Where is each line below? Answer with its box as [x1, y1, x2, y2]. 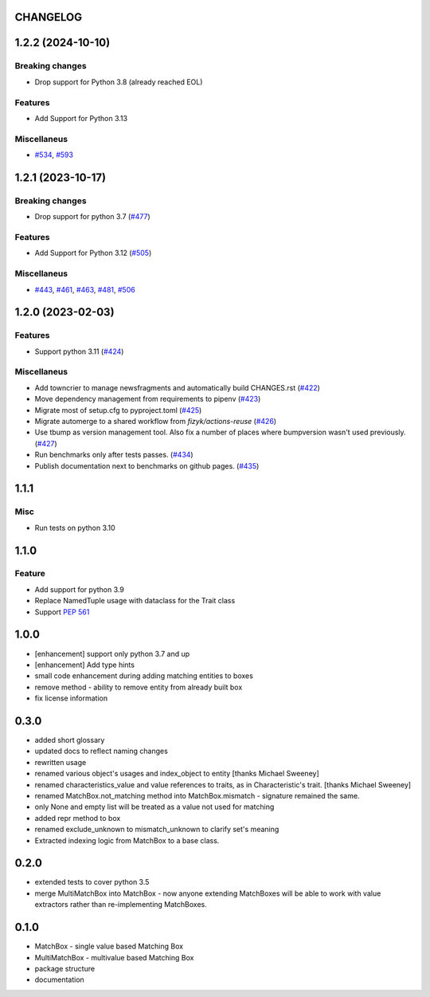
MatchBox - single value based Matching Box [34, 941, 183, 952]
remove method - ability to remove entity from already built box [34, 682, 243, 692]
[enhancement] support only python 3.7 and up [34, 649, 190, 658]
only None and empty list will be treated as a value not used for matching [34, 802, 275, 812]
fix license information [34, 693, 107, 703]
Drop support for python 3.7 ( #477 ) [34, 212, 150, 222]
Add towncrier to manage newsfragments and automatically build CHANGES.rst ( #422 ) [34, 383, 320, 392]
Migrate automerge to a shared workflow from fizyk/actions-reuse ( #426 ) [34, 416, 277, 426]
